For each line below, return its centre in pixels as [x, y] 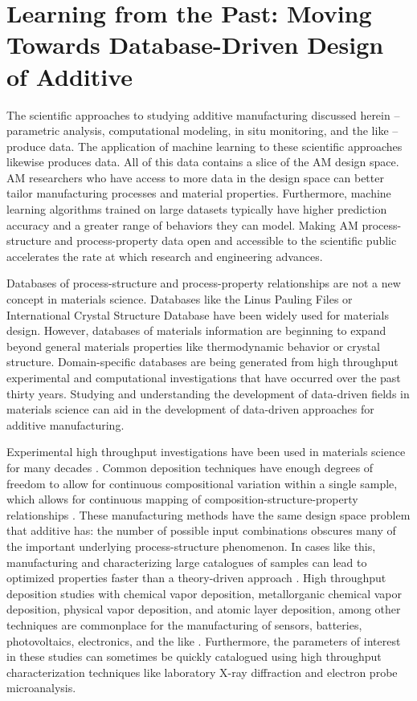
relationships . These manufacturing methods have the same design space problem [208, 514]
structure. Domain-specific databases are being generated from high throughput [202, 362]
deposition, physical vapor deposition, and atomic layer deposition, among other [204, 609]
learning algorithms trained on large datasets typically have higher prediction [197, 209]
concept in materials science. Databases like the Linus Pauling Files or [180, 299]
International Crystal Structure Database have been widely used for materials [198, 314]
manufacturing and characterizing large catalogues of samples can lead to [187, 562]
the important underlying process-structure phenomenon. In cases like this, [191, 546]
